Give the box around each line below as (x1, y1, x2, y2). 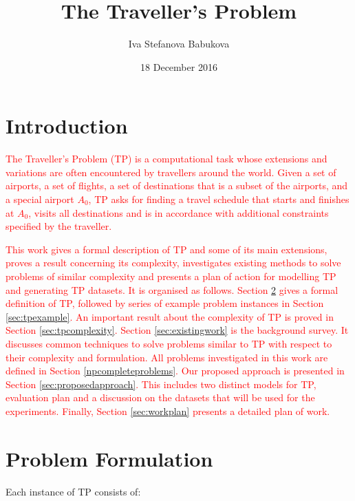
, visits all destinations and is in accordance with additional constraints (28, 205, 329, 220)
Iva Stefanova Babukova (128, 36, 230, 51)
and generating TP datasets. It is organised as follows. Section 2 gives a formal (6, 282, 338, 297)
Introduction (6, 111, 128, 140)
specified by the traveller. (6, 219, 112, 233)
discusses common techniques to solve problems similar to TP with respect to (6, 336, 332, 350)
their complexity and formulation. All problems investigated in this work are (6, 350, 328, 364)
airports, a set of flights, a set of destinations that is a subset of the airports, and (6, 178, 348, 193)
